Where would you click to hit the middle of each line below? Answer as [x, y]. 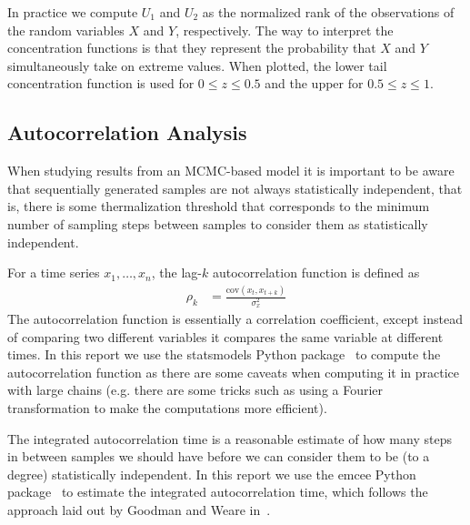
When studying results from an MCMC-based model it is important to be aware [231, 171]
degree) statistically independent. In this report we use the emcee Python [212, 474]
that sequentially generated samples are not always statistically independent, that [235, 188]
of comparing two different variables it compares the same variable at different [225, 336]
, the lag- [176, 273]
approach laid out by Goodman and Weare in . [139, 509]
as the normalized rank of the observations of [328, 12]
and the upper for [314, 83]
